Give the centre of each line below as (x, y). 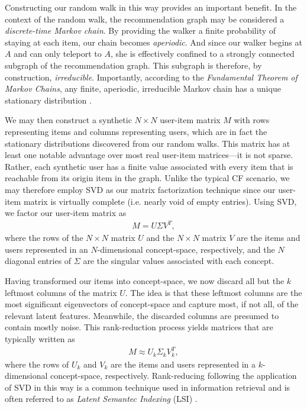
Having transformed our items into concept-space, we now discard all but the (145, 281)
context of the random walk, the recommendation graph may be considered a (145, 19)
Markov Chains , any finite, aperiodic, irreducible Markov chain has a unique (143, 88)
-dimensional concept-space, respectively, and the (186, 249)
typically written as (40, 338)
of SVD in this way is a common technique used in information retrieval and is (148, 387)
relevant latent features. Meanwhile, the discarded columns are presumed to (142, 315)
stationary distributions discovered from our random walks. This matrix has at (148, 143)
